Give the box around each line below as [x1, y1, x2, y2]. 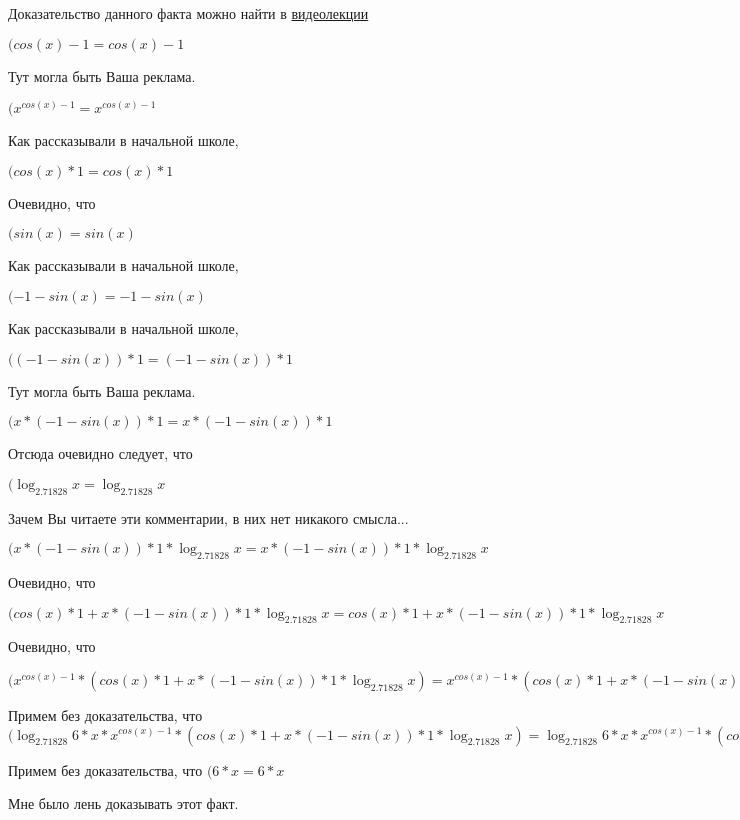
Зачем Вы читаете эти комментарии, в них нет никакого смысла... [8, 507, 409, 528]
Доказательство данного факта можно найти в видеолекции [8, 3, 369, 23]
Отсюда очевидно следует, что [8, 443, 193, 464]
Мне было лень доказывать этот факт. [8, 793, 239, 814]
